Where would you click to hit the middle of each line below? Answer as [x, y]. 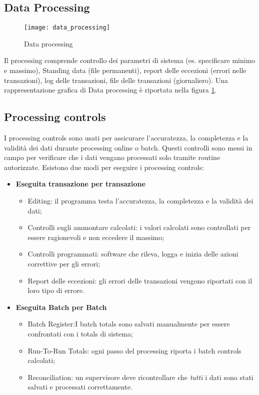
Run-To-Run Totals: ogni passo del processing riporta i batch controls [134, 350]
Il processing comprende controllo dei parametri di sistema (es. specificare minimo [130, 60]
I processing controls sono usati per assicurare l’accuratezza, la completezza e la [126, 138]
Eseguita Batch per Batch [61, 307]
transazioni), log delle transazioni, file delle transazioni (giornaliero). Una [116, 80]
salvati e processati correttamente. [80, 387]
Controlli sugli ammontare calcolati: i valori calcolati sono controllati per [139, 227]
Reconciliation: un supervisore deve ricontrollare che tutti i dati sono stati [140, 377]
